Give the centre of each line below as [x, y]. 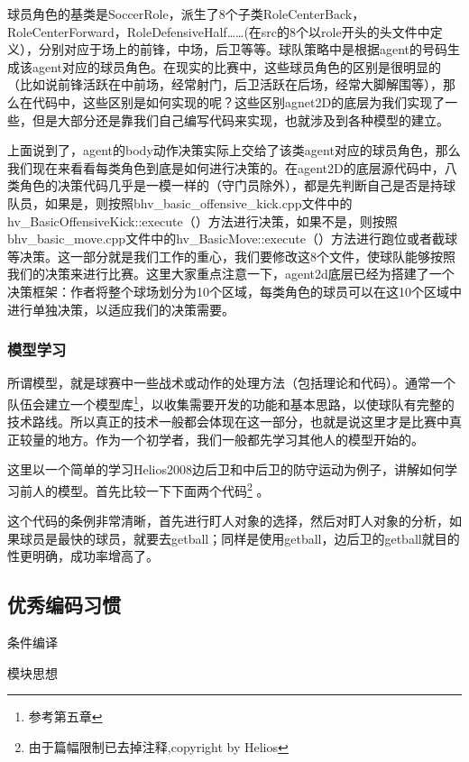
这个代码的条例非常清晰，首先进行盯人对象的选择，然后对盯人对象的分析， [228, 521]
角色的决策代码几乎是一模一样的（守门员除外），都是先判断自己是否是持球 [237, 185]
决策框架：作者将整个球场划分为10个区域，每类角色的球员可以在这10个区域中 [234, 291]
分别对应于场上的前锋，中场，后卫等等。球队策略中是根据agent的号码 [243, 49]
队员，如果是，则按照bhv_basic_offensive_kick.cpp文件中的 [180, 202]
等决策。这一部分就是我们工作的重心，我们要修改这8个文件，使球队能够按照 [231, 256]
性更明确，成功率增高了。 [83, 556]
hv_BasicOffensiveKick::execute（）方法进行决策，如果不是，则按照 [202, 220]
